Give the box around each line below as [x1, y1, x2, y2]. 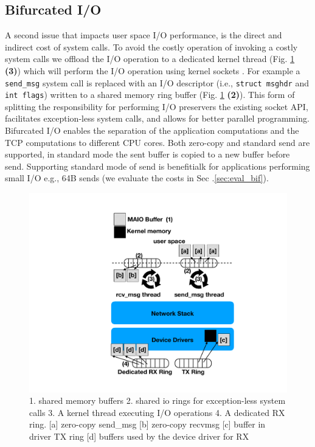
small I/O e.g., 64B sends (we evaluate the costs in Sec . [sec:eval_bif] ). [5, 172, 269, 184]
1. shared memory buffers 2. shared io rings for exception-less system [29, 394, 286, 407]
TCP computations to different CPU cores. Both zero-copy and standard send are [5, 136, 310, 148]
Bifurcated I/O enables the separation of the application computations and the [5, 124, 299, 137]
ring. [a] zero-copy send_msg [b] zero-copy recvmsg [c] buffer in [29, 418, 266, 431]
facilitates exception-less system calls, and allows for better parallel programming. [5, 112, 310, 125]
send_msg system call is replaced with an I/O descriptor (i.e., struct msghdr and [5, 76, 309, 89]
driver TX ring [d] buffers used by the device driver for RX [29, 429, 249, 442]
